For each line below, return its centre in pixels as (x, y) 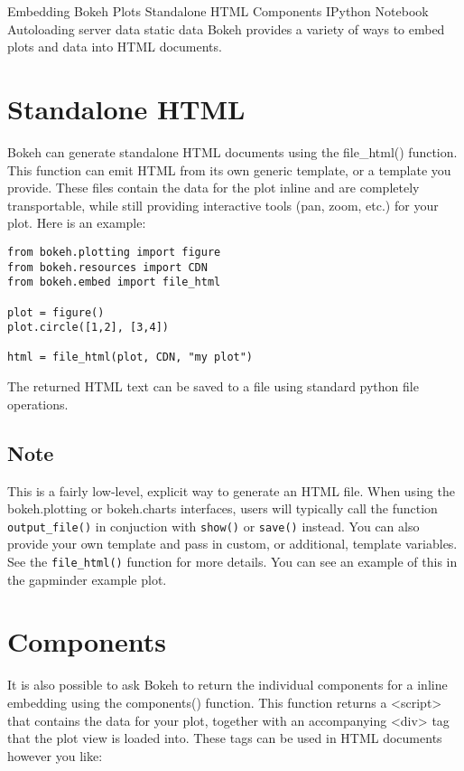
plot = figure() (56, 312)
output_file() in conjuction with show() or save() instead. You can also (213, 526)
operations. (38, 404)
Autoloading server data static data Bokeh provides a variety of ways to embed (226, 28)
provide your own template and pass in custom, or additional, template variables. (232, 544)
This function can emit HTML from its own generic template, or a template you (229, 169)
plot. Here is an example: (77, 223)
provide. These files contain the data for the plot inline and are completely (213, 188)
